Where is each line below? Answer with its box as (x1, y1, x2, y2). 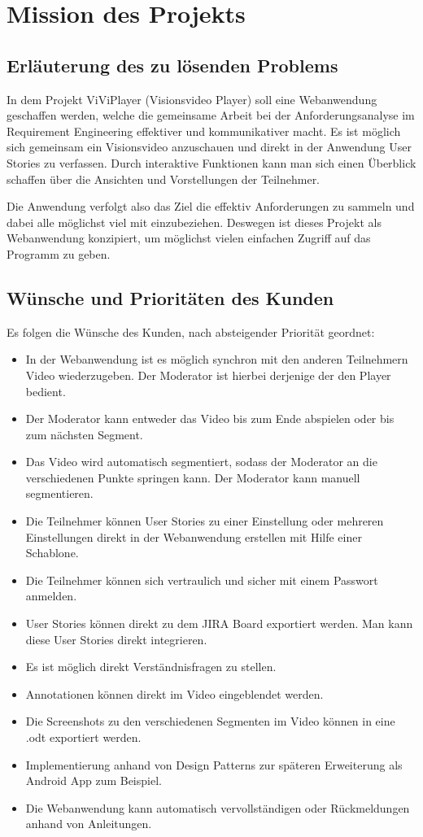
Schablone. (25, 544, 79, 561)
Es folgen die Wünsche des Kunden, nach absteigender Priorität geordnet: (7, 323, 375, 340)
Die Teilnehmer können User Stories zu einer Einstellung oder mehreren (25, 512, 384, 530)
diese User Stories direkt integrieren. (25, 630, 207, 647)
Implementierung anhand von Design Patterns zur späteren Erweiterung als (25, 756, 403, 773)
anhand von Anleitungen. (25, 815, 152, 832)
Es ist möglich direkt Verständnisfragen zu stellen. (25, 658, 277, 675)
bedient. (25, 382, 66, 399)
